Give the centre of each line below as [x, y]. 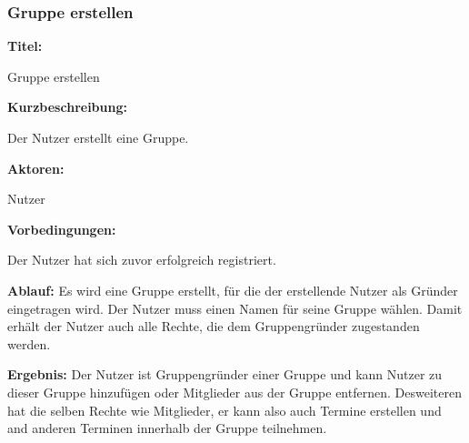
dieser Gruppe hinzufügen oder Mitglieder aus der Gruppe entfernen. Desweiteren [234, 392]
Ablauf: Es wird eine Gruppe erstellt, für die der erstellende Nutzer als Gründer [233, 290]
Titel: [25, 46]
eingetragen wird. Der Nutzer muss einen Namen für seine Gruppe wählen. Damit [235, 308]
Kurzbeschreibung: [67, 107]
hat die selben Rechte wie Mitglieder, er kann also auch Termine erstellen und [225, 410]
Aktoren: [36, 168]
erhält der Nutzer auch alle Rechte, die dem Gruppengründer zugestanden [214, 326]
